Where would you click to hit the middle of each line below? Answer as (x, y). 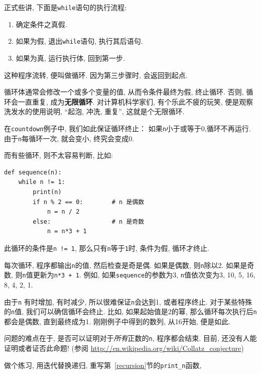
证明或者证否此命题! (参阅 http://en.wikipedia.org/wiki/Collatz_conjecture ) (124, 348)
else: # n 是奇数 (89, 221)
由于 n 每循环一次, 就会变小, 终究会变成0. (69, 138)
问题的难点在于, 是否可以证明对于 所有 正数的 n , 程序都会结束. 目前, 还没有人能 (130, 338)
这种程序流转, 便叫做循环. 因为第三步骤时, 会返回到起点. (96, 75)
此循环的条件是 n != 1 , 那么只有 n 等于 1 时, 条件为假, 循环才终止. (107, 248)
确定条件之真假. (41, 24)
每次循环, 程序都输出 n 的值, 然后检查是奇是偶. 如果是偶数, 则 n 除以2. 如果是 (126, 265)
